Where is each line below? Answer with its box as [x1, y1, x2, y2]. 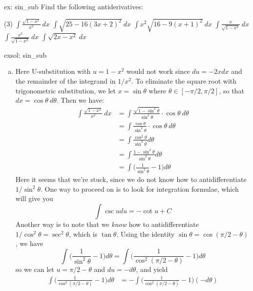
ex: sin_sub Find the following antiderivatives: [4, 1, 143, 11]
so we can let [15, 264, 54, 274]
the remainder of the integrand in [15, 76, 116, 86]
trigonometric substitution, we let [15, 85, 116, 95]
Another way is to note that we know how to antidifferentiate [15, 219, 199, 229]
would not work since [126, 66, 190, 76]
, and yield [136, 264, 168, 274]
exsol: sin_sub [4, 49, 47, 60]
